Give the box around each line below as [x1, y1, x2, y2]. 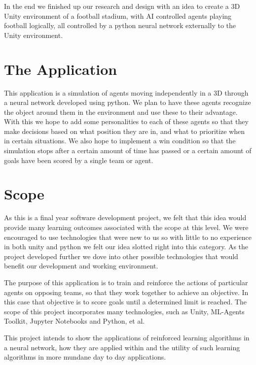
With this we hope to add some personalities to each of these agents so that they [4, 116, 249, 127]
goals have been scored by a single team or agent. [4, 155, 153, 165]
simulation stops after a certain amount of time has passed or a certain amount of [4, 145, 252, 156]
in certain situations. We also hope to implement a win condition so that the [4, 135, 236, 146]
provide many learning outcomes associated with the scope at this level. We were [4, 222, 249, 232]
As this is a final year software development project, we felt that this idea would [4, 212, 247, 223]
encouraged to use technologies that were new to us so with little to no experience [4, 232, 252, 242]
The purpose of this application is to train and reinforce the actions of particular [4, 277, 248, 287]
